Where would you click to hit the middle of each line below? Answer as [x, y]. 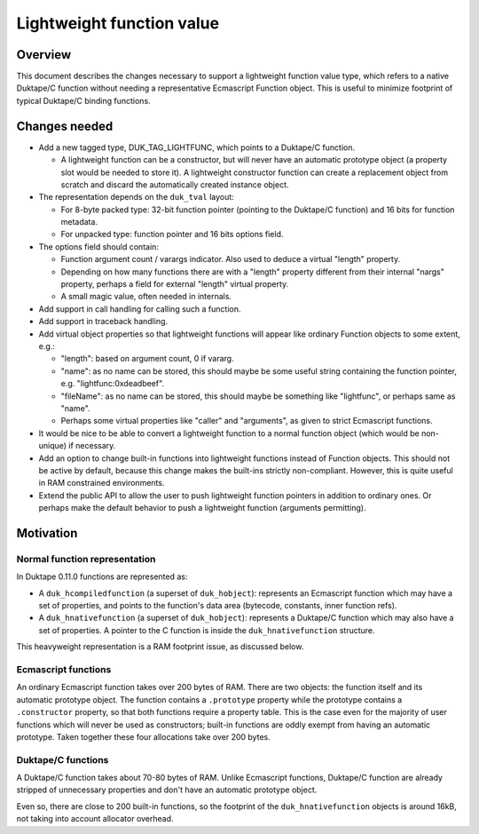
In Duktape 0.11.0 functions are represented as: [102, 576]
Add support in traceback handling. [103, 322]
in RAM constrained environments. [102, 483]
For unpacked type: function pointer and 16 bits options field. [172, 234]
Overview [44, 55]
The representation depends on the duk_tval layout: [136, 197]
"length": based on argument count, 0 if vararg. [147, 359]
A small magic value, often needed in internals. [146, 297]
